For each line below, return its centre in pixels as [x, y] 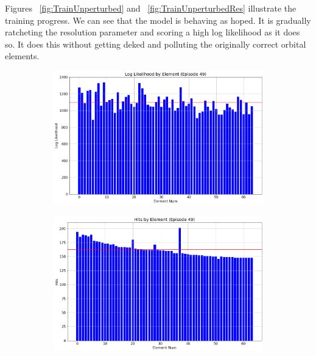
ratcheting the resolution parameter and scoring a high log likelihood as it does [153, 32]
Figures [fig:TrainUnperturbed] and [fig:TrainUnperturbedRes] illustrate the [151, 8]
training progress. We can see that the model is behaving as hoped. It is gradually [158, 20]
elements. [22, 56]
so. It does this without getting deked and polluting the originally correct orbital [156, 44]
